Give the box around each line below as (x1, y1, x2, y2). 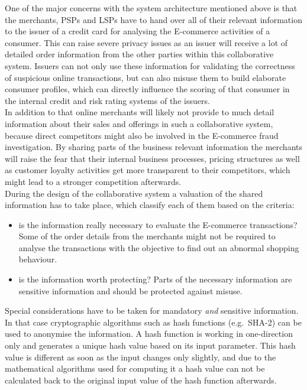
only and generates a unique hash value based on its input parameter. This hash (5, 339, 296, 352)
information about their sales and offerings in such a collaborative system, (5, 117, 273, 129)
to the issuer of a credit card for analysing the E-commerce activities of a (5, 25, 270, 37)
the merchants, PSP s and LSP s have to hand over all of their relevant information (5, 13, 302, 25)
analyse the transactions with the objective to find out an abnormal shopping (18, 241, 299, 253)
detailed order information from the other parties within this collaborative (5, 48, 274, 60)
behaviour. (18, 253, 57, 265)
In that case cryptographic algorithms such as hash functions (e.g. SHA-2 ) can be (5, 316, 302, 328)
